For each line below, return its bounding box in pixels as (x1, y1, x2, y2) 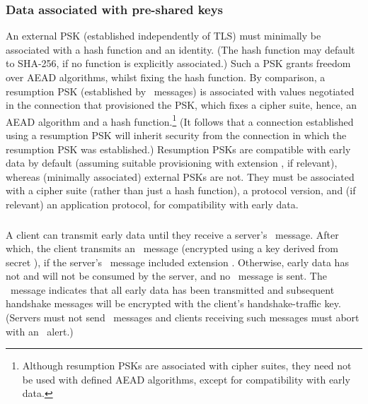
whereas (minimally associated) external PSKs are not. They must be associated (6, 169, 355, 184)
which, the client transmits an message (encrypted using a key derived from (6, 241, 338, 256)
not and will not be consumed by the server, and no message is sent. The (6, 268, 327, 283)
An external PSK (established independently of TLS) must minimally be (6, 28, 321, 43)
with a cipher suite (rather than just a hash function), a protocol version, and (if (6, 183, 356, 198)
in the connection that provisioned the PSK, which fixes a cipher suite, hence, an (6, 97, 357, 112)
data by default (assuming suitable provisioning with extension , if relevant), (6, 155, 338, 170)
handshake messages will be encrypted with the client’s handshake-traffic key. (6, 296, 341, 311)
